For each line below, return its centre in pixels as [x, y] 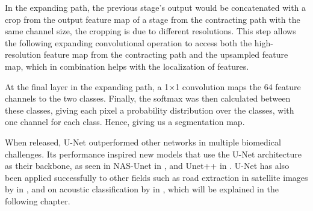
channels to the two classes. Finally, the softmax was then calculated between [148, 98]
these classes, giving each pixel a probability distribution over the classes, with [150, 110]
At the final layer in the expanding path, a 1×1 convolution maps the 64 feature [153, 86]
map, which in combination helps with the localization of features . [127, 66]
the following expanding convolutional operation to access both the [129, 42]
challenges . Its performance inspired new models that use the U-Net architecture [153, 154]
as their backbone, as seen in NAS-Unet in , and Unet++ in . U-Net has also [147, 166]
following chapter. [38, 200]
